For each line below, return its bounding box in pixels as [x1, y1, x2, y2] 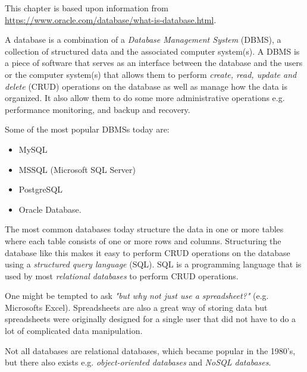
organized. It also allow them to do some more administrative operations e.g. [5, 92, 285, 104]
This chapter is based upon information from [5, 2, 168, 14]
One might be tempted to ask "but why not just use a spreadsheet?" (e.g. [5, 289, 269, 302]
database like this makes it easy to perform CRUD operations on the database [5, 246, 290, 258]
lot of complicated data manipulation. [5, 324, 143, 337]
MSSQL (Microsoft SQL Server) [18, 163, 136, 175]
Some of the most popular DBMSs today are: [5, 123, 170, 135]
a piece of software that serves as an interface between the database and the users [5, 56, 303, 69]
